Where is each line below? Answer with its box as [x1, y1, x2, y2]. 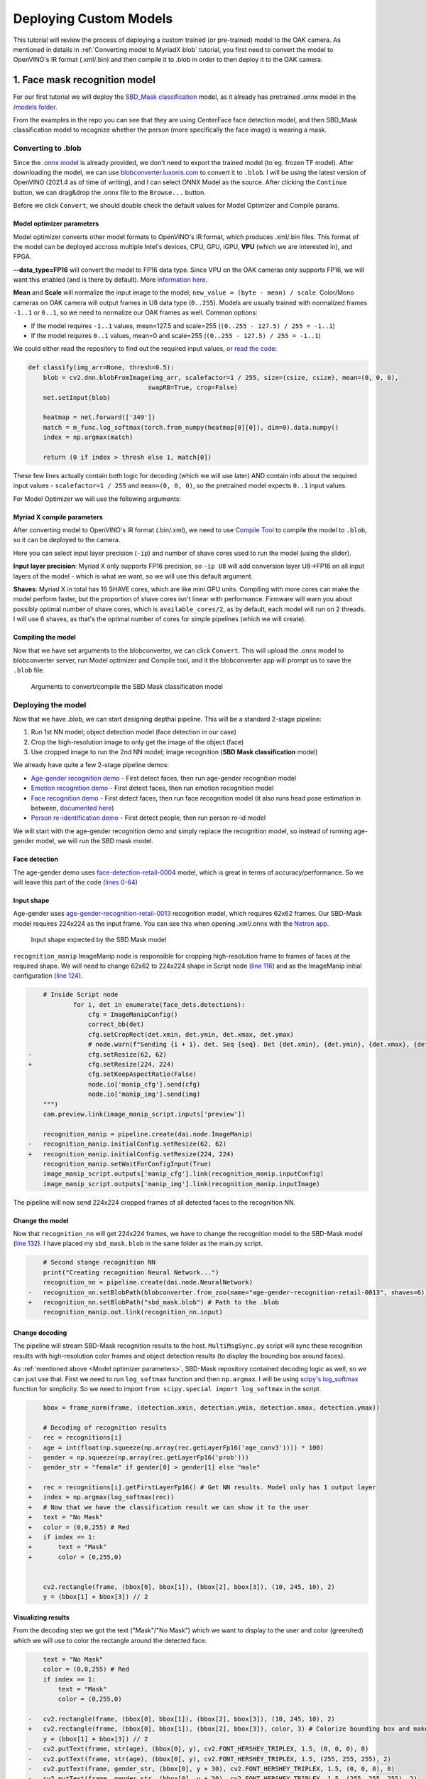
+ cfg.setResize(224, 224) [28, 1060, 175, 1069]
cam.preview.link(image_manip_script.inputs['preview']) [43, 1110, 246, 1118]
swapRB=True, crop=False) [148, 384, 238, 391]
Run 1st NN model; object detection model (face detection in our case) [31, 728, 237, 737]
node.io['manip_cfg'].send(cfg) [87, 1080, 201, 1088]
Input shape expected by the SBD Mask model [31, 936, 167, 944]
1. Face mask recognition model [13, 74, 156, 86]
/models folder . [13, 102, 58, 111]
